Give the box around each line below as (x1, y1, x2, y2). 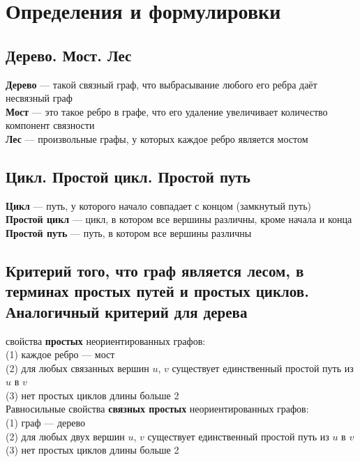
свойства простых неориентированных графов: (6, 333, 206, 348)
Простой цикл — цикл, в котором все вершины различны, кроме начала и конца (6, 212, 352, 226)
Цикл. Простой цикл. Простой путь (6, 165, 250, 187)
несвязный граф (6, 91, 73, 105)
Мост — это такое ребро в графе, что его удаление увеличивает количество (6, 104, 328, 118)
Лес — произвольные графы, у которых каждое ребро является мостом (6, 131, 308, 146)
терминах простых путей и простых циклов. (6, 280, 309, 302)
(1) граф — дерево (6, 415, 85, 430)
